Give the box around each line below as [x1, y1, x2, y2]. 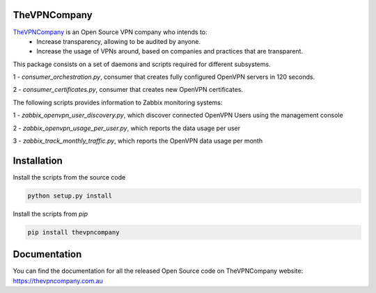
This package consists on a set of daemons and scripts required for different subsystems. [13, 60, 271, 68]
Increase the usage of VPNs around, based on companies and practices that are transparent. [36, 47, 303, 56]
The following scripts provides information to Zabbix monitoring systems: [13, 98, 223, 106]
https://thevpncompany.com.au [13, 276, 104, 285]
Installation [13, 155, 63, 166]
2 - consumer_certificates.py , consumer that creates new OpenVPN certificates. [13, 86, 244, 94]
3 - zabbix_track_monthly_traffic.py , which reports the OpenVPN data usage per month [13, 136, 263, 145]
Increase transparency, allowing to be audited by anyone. [36, 37, 201, 45]
